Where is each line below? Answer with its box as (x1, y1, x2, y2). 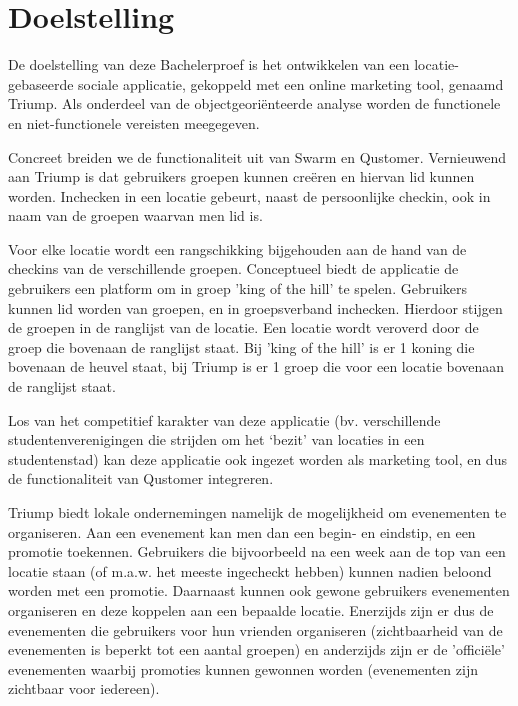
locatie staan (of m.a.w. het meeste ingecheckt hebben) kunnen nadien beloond (8, 560, 492, 581)
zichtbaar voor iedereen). (8, 678, 160, 699)
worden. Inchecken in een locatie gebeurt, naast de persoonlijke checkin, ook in (8, 185, 491, 206)
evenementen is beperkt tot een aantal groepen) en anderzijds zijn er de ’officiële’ (8, 639, 505, 660)
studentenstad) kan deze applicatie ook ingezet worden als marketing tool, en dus (8, 448, 507, 469)
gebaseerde (8, 73, 74, 94)
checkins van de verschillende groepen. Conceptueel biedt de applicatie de (8, 258, 459, 279)
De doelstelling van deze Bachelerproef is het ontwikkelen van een (8, 54, 410, 75)
